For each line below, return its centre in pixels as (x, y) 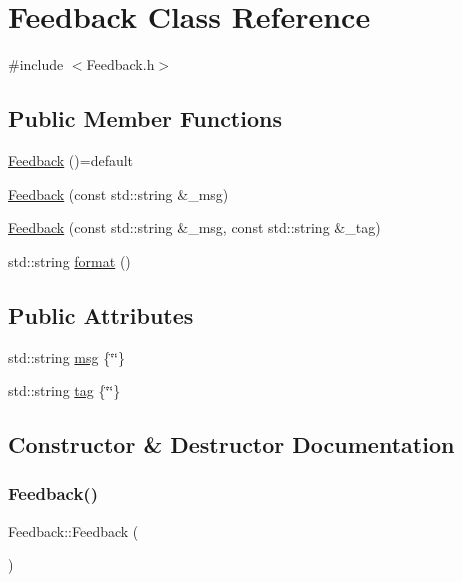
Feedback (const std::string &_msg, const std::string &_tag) (194, 227)
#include (36, 64)
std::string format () (69, 260)
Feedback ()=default (71, 159)
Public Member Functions (145, 118)
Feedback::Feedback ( (73, 530)
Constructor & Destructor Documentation (231, 444)
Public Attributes (101, 314)
